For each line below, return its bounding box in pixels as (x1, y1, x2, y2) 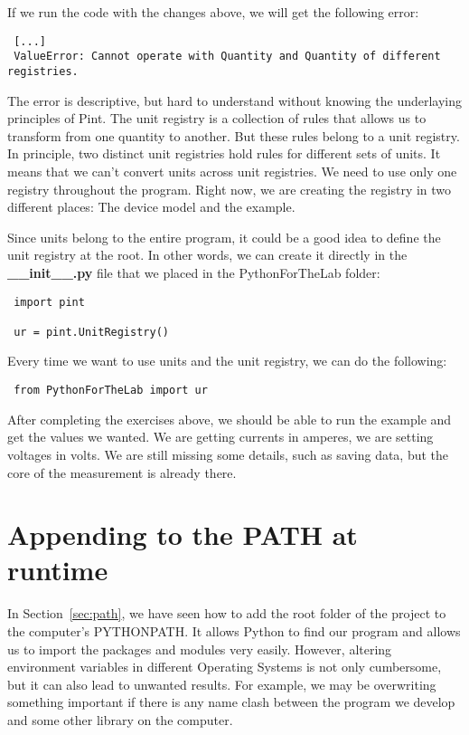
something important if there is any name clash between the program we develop (7, 692, 455, 711)
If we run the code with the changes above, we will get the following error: (7, 3, 419, 21)
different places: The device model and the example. (7, 197, 295, 216)
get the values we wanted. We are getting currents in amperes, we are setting (7, 427, 434, 446)
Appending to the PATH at (7, 516, 358, 553)
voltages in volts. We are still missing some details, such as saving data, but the (7, 444, 449, 463)
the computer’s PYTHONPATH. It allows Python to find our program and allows (7, 622, 461, 640)
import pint (14, 295, 85, 309)
